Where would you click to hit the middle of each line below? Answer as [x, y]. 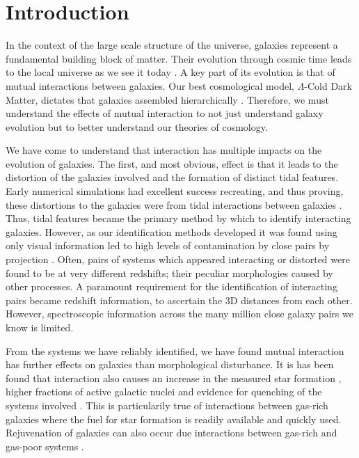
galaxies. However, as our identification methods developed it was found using [171, 231]
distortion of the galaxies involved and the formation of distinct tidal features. [172, 177]
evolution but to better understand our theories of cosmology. [137, 126]
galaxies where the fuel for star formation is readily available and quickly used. [174, 419]
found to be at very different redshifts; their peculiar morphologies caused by [169, 273]
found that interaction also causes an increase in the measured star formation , [174, 378]
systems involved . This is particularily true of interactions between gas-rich [167, 405]
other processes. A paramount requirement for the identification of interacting [171, 286]
